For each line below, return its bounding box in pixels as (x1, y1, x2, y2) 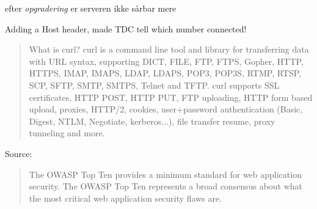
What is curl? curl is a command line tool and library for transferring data (29, 43, 309, 56)
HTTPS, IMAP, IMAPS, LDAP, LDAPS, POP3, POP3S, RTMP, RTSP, (29, 67, 301, 79)
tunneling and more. (29, 127, 105, 139)
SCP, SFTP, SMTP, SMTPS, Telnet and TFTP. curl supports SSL (29, 78, 280, 91)
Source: (5, 147, 32, 159)
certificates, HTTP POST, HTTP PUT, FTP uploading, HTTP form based (29, 90, 313, 103)
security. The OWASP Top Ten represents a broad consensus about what (29, 180, 303, 193)
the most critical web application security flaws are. (29, 191, 222, 204)
